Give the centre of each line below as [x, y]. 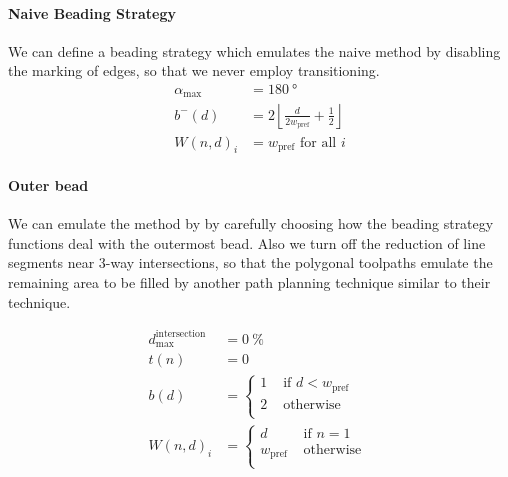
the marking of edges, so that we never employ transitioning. [194, 70]
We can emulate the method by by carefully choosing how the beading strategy [251, 223]
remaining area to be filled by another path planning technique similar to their [249, 281]
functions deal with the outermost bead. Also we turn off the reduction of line [247, 242]
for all [318, 142]
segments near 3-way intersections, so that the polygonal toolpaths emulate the [250, 262]
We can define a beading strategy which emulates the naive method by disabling [254, 50]
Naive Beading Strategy [92, 12]
